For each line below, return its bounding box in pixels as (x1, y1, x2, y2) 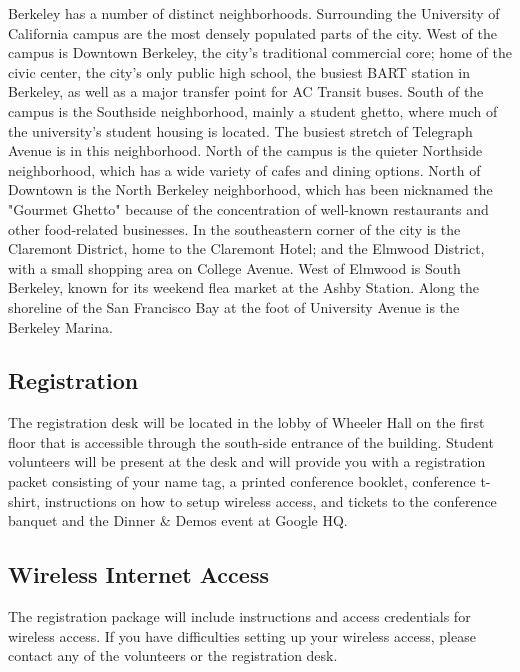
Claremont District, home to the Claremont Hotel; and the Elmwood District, (8, 238, 485, 259)
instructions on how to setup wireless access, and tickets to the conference (44, 490, 497, 511)
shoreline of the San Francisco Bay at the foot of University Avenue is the (8, 296, 460, 317)
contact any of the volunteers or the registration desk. (8, 645, 338, 666)
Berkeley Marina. (8, 316, 113, 337)
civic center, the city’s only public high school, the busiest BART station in (8, 61, 471, 82)
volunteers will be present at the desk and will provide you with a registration (8, 451, 486, 472)
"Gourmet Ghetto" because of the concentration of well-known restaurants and (8, 198, 489, 219)
